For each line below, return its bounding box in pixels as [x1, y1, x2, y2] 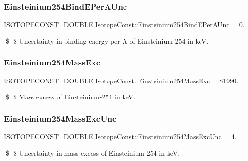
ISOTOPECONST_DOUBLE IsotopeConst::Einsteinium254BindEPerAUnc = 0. [4, 19, 245, 30]
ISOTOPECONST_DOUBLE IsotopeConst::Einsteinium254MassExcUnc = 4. [4, 131, 237, 142]
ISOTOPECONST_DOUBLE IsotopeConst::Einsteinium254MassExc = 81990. [4, 75, 239, 85]
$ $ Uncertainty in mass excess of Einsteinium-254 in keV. [5, 147, 180, 158]
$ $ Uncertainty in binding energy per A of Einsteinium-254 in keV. [5, 35, 209, 46]
